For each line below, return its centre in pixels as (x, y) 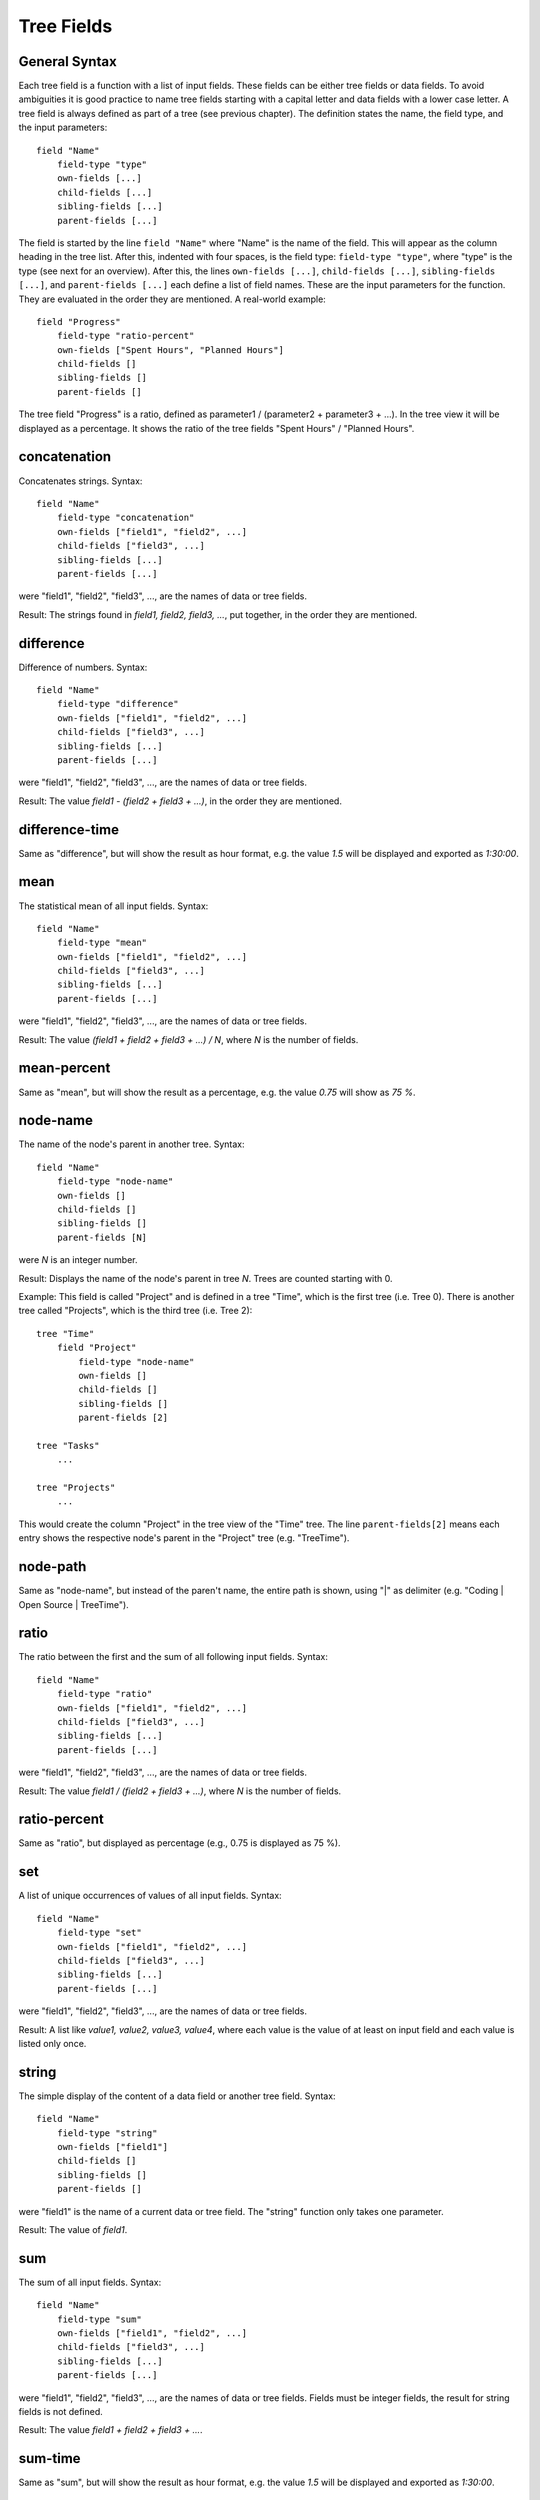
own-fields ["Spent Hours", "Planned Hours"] (170, 349)
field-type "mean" (102, 943)
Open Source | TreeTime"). (73, 1604)
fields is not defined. (61, 2411)
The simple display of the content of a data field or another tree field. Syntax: (177, 2096)
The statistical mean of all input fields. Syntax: (113, 906)
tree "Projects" (76, 1488)
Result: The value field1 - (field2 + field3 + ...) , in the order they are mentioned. (180, 801)
